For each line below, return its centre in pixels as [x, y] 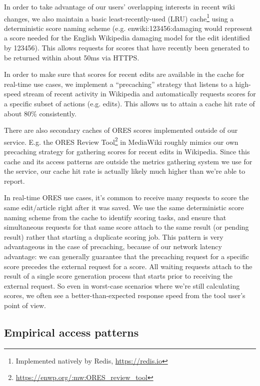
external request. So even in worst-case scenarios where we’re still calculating [122, 285]
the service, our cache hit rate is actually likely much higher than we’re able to [125, 171]
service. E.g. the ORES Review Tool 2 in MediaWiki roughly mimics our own [121, 141]
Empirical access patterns [71, 332]
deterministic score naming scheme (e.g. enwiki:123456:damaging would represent [128, 28]
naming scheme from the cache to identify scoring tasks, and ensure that [115, 217]
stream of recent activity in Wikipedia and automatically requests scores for [139, 94]
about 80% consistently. [40, 113]
